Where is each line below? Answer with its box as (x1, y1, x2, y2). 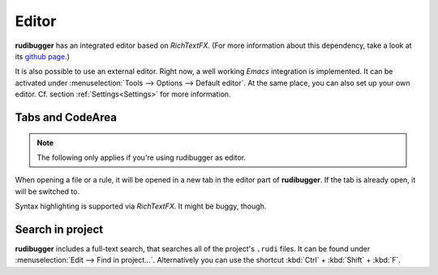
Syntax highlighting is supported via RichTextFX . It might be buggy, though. (15, 201, 267, 211)
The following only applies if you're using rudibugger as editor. (36, 153, 247, 162)
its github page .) (15, 51, 71, 61)
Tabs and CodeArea (15, 110, 118, 124)
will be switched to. (15, 187, 80, 196)
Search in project (15, 222, 104, 236)
